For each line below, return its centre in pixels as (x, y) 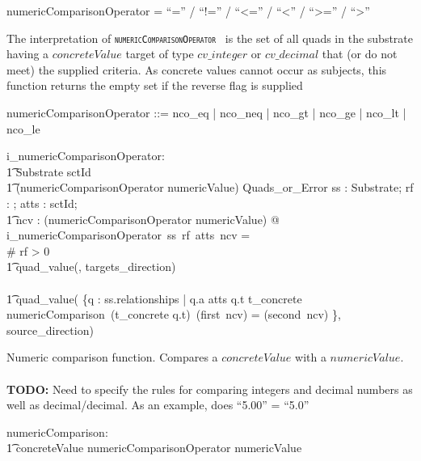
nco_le (23, 128)
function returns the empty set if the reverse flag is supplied (155, 85)
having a (28, 54)
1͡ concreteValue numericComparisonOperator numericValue (154, 448)
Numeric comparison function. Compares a (112, 357)
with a (311, 357)
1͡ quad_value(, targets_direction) (91, 266)
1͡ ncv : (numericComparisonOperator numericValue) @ (143, 219)
